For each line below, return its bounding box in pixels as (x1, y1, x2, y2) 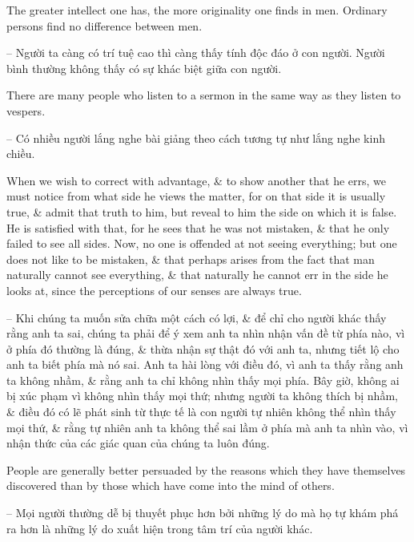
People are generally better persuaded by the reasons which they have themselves (6, 461, 406, 478)
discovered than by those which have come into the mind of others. (6, 477, 335, 494)
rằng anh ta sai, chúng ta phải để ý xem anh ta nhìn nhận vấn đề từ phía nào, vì (6, 325, 405, 342)
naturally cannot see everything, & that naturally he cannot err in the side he (6, 266, 388, 283)
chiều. (6, 145, 35, 162)
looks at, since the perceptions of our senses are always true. (6, 281, 302, 298)
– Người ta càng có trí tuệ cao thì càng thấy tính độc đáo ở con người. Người (6, 44, 385, 61)
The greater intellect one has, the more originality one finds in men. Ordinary (6, 2, 388, 18)
